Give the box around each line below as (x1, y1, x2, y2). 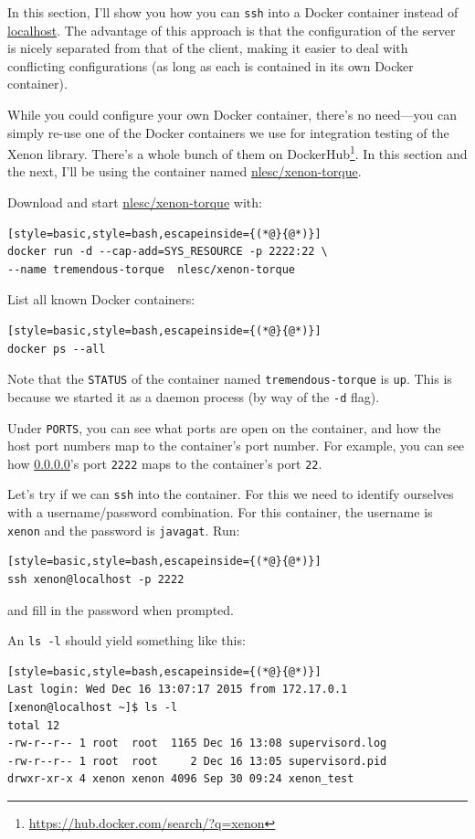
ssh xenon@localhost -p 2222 (7, 572, 185, 586)
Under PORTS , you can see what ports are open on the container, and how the (7, 418, 441, 437)
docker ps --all (7, 342, 106, 356)
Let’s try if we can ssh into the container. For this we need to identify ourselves (7, 484, 454, 504)
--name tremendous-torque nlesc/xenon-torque (7, 262, 295, 276)
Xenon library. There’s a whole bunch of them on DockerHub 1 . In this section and (7, 142, 468, 163)
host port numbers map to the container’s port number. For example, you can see (7, 436, 465, 455)
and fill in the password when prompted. (7, 600, 234, 619)
